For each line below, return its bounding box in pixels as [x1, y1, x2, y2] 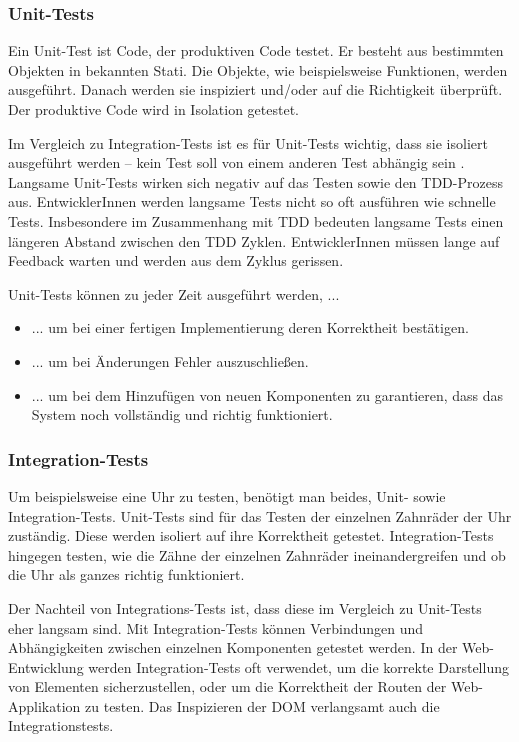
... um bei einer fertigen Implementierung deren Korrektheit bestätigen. [31, 317, 469, 338]
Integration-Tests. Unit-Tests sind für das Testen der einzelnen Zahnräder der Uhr [8, 505, 512, 526]
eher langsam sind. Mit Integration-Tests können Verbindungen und [8, 617, 424, 638]
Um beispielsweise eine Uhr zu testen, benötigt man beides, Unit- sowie [8, 485, 446, 506]
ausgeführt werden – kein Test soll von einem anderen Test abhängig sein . [8, 152, 465, 173]
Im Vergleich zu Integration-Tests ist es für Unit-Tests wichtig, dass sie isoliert [8, 132, 488, 153]
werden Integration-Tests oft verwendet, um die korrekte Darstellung [88, 656, 509, 677]
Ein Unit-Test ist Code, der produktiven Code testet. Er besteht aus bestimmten [8, 40, 504, 61]
